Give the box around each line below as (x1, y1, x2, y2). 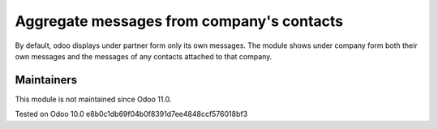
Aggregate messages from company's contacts (15, 12, 344, 30)
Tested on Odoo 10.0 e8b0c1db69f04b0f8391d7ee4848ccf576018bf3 (15, 110, 248, 119)
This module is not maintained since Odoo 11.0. (15, 94, 172, 104)
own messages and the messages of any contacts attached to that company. (15, 51, 273, 61)
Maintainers (15, 73, 78, 87)
